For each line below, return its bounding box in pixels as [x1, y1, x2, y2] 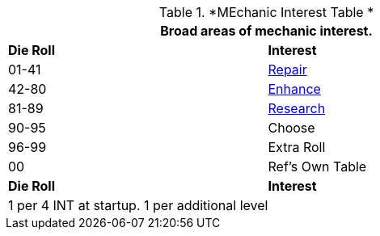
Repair [268, 61, 307, 78]
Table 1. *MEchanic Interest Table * [158, 4, 374, 20]
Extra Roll [268, 139, 326, 155]
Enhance [268, 81, 321, 97]
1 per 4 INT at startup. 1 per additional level [8, 197, 268, 213]
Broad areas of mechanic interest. [160, 23, 373, 39]
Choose [268, 120, 315, 136]
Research [268, 100, 326, 116]
